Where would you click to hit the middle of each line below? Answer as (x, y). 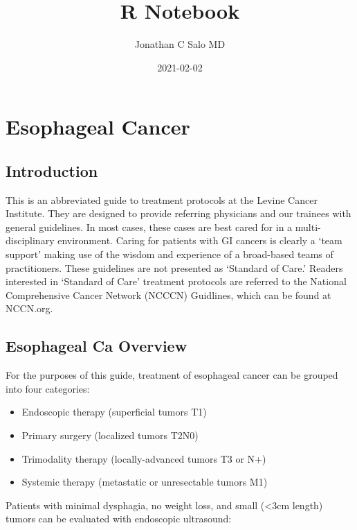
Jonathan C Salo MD (180, 44)
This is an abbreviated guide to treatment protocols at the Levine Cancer (162, 199)
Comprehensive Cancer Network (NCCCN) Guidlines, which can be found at (168, 294)
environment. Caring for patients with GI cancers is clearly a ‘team (200, 240)
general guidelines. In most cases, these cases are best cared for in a (149, 226)
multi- (308, 226)
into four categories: (48, 388)
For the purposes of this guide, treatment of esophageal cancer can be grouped (172, 375)
